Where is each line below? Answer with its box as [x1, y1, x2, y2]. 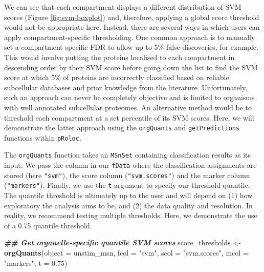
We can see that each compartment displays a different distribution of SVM [4, 2, 241, 12]
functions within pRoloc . [4, 132, 81, 143]
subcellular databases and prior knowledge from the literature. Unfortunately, [4, 82, 248, 92]
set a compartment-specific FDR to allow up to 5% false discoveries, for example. [4, 42, 258, 52]
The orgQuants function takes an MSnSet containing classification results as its [4, 149, 251, 160]
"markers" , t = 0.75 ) [4, 257, 68, 268]
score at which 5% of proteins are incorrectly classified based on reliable [4, 72, 229, 83]
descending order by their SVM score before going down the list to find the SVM [4, 62, 258, 72]
